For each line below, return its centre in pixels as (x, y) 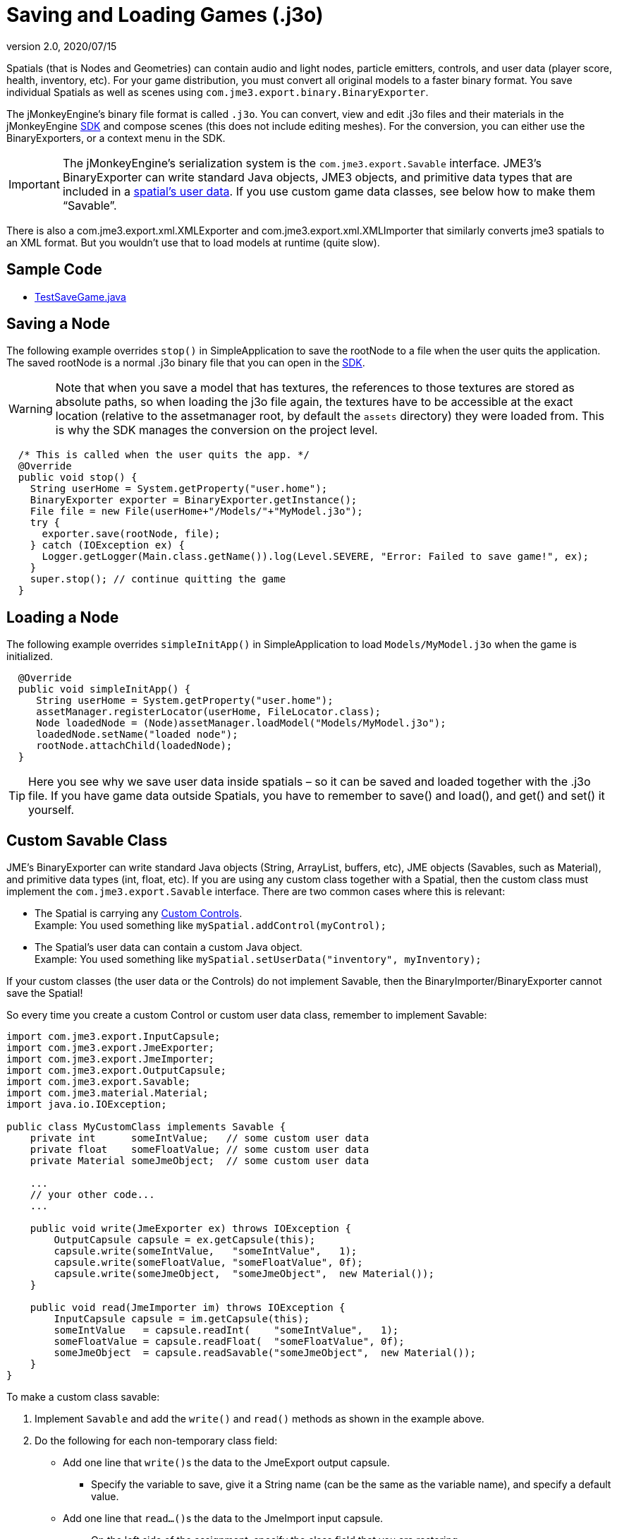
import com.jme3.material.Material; (108, 1093)
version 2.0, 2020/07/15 (62, 46)
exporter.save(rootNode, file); (131, 534)
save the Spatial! (45, 993)
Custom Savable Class (87, 840)
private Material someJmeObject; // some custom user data (200, 1161)
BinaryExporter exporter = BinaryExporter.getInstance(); (194, 500)
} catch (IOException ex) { (107, 545)
